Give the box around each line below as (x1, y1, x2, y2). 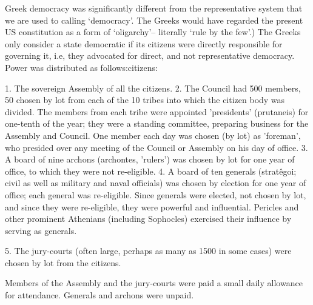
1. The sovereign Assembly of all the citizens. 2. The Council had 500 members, (5, 81, 301, 94)
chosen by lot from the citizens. (5, 256, 121, 269)
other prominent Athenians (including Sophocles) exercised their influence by (5, 212, 292, 225)
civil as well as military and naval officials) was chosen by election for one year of (5, 176, 306, 189)
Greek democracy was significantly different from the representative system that (5, 2, 303, 14)
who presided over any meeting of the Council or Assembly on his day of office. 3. (5, 141, 308, 153)
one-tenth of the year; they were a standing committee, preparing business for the (5, 117, 309, 130)
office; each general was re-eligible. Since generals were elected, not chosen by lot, (5, 188, 306, 201)
